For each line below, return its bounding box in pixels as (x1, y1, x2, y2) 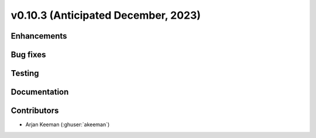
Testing (11, 68, 39, 78)
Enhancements (11, 31, 67, 41)
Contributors (11, 106, 59, 116)
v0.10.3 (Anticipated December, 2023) (11, 9, 201, 22)
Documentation (11, 87, 69, 97)
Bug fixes (11, 50, 46, 60)
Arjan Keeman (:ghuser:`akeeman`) (25, 121, 110, 128)
